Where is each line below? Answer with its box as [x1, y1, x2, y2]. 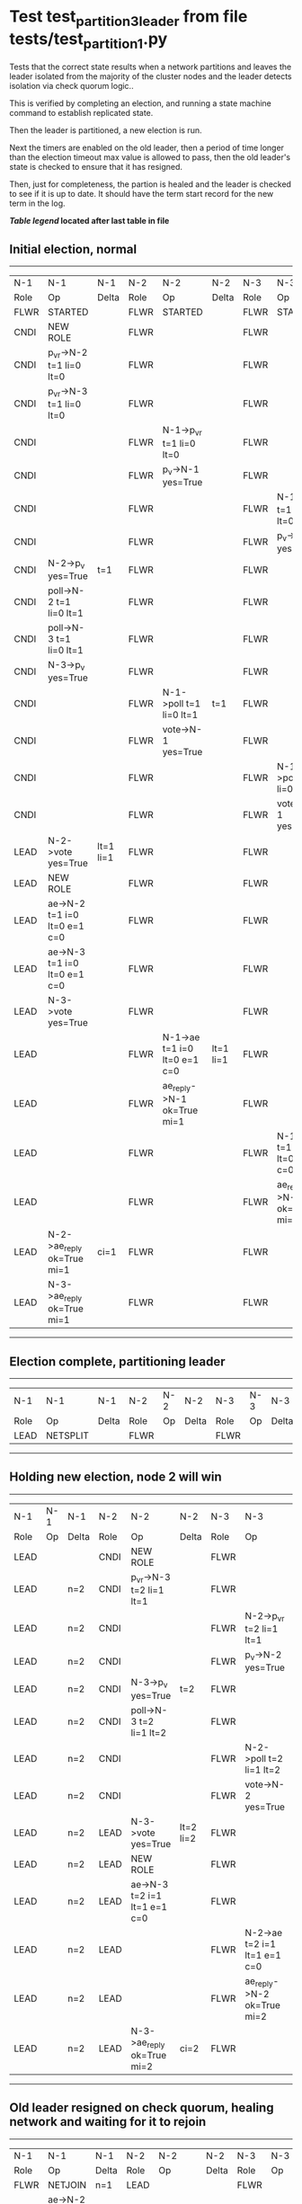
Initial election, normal [9, 241, 138, 257]
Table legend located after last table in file [9, 216, 170, 227]
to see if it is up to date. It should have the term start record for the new [9, 189, 274, 200]
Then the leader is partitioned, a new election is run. [9, 125, 202, 136]
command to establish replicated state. [9, 108, 154, 119]
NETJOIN [48, 2178, 87, 2191]
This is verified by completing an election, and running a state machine [9, 98, 271, 109]
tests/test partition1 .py [9, 29, 168, 52]
